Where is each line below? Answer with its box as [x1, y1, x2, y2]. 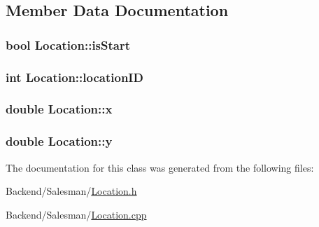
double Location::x [6, 100, 113, 118]
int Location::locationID [6, 68, 143, 85]
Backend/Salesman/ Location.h [6, 184, 137, 198]
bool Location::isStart [6, 36, 131, 53]
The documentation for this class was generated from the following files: [6, 160, 314, 174]
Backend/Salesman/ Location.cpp [6, 207, 147, 221]
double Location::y [6, 132, 113, 150]
